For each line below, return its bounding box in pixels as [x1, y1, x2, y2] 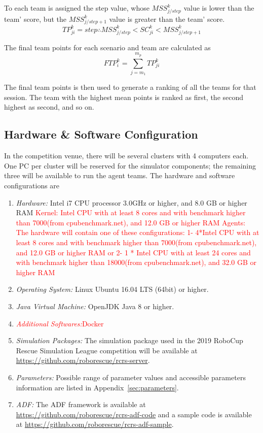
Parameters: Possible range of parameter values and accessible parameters [16, 372, 246, 382]
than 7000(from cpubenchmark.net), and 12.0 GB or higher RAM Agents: [16, 217, 246, 227]
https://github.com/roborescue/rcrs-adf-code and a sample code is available [16, 409, 252, 419]
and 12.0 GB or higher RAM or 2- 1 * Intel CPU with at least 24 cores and [16, 247, 251, 257]
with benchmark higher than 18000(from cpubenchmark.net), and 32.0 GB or [16, 257, 257, 268]
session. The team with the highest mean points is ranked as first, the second [4, 91, 244, 102]
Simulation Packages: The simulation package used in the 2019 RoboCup [16, 335, 243, 346]
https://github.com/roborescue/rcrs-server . [16, 355, 150, 365]
